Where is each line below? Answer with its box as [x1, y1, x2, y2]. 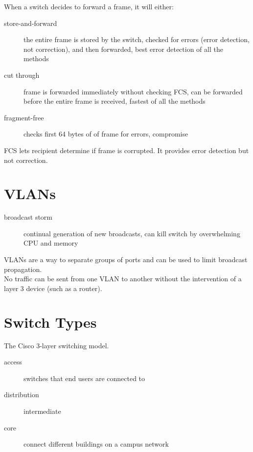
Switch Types [4, 312, 97, 332]
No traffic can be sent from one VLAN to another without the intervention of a [4, 273, 242, 284]
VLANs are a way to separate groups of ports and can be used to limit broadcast [4, 254, 248, 265]
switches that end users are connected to [23, 373, 145, 383]
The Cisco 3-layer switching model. [4, 340, 109, 350]
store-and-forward [4, 18, 57, 28]
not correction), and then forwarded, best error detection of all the [23, 44, 223, 54]
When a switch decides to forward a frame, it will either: [4, 1, 174, 11]
